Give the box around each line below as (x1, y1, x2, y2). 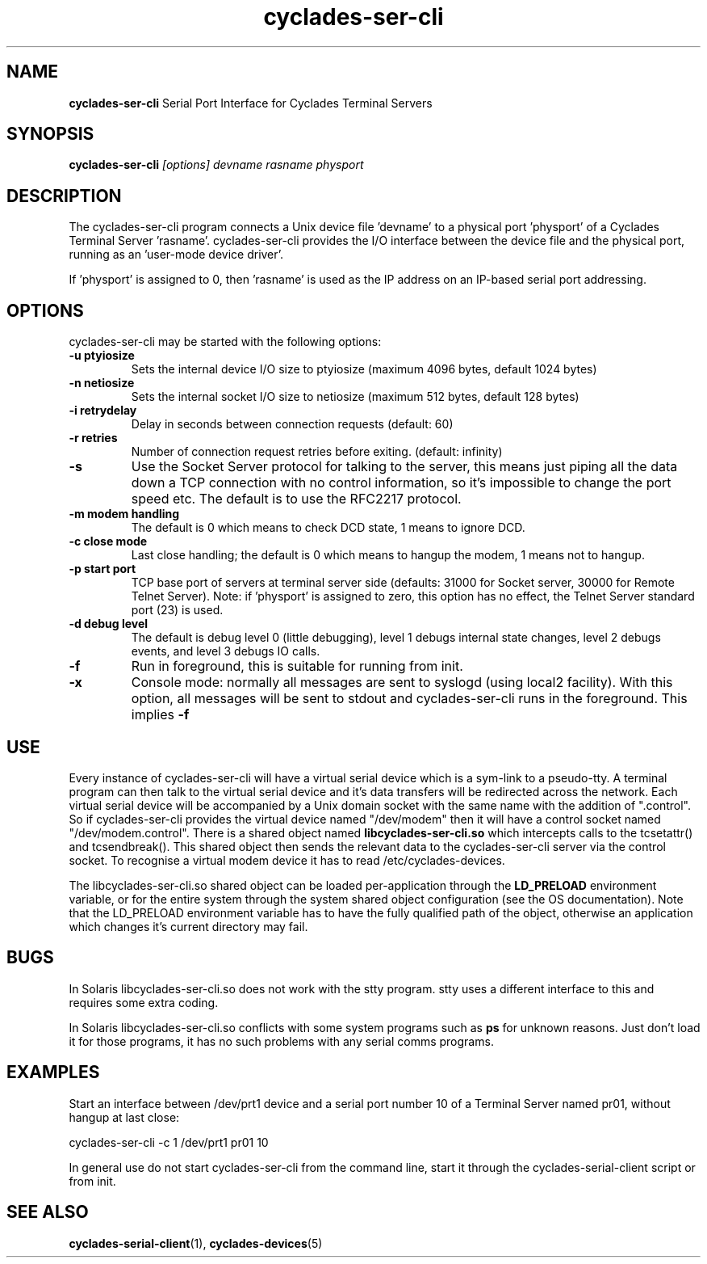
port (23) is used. (131, 603, 224, 617)
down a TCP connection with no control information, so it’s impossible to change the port (131, 474, 671, 491)
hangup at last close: (69, 1110, 180, 1124)
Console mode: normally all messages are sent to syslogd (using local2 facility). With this (131, 674, 673, 691)
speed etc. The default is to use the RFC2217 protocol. (131, 491, 462, 508)
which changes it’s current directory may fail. (69, 919, 308, 933)
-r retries (69, 431, 118, 445)
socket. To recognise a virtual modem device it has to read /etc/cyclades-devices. (69, 853, 505, 867)
